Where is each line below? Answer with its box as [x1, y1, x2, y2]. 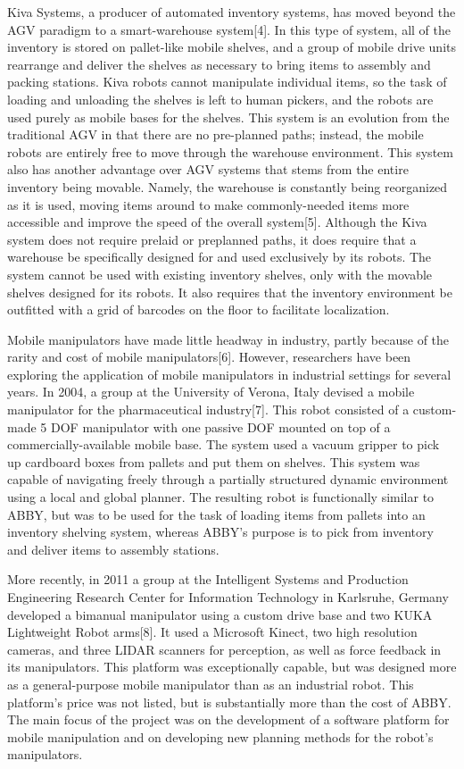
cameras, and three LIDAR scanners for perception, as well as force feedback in [7, 639, 442, 658]
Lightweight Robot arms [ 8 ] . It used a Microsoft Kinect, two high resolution [7, 623, 418, 641]
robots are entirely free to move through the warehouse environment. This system [7, 142, 453, 161]
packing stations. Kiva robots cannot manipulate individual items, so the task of [7, 72, 447, 91]
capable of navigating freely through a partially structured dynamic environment [7, 470, 449, 489]
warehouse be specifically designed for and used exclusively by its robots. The [7, 247, 432, 266]
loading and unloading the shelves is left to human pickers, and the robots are [7, 89, 434, 108]
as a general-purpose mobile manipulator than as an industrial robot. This [7, 674, 414, 693]
